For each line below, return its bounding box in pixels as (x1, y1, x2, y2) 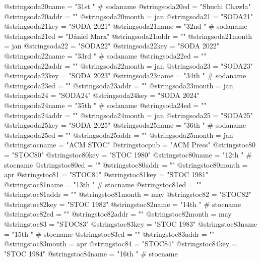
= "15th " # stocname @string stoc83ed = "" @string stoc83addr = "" (4, 228, 215, 239)
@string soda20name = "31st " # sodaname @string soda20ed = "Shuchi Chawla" (4, 1, 251, 11)
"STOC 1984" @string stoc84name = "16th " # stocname (4, 248, 178, 258)
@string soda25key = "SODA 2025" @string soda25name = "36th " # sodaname (4, 120, 246, 130)
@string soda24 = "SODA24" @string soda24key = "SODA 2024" (4, 90, 200, 100)
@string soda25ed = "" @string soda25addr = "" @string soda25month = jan (4, 129, 233, 140)
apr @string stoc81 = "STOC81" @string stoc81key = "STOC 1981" (4, 169, 209, 180)
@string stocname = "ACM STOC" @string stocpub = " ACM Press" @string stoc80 (4, 139, 256, 150)
